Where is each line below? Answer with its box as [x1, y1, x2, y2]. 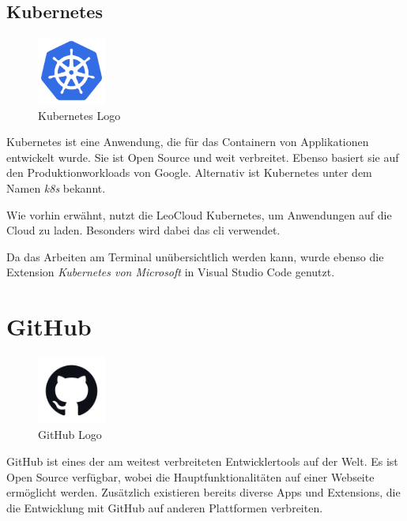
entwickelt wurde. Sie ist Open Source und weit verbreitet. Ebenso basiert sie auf [6, 148, 399, 165]
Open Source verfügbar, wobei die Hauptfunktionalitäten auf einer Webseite [6, 468, 375, 485]
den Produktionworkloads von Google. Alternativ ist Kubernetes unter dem [6, 164, 372, 181]
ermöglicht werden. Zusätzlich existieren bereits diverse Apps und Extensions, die [6, 484, 401, 500]
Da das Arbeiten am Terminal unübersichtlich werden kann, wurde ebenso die [6, 248, 384, 264]
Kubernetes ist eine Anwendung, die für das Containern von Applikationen [6, 133, 369, 150]
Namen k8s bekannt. [6, 179, 106, 196]
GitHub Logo [38, 426, 102, 443]
